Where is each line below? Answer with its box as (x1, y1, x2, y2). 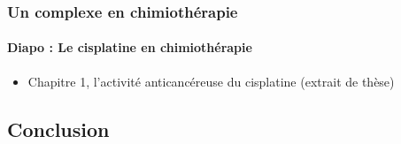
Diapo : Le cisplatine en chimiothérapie (7, 38, 252, 57)
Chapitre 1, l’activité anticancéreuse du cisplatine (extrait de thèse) (27, 72, 395, 90)
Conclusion (7, 115, 110, 142)
